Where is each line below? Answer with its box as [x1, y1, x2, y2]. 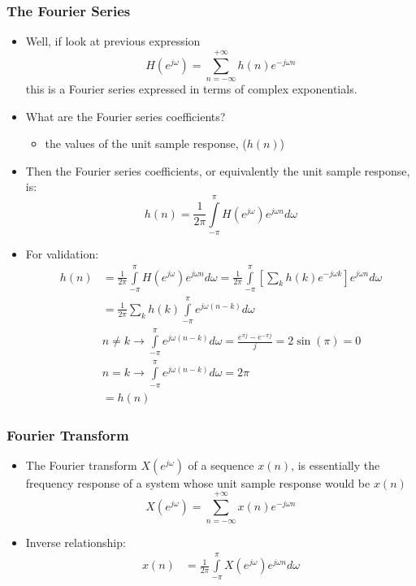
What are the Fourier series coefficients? [25, 107, 226, 124]
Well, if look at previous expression [25, 33, 201, 50]
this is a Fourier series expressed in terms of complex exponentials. [25, 80, 357, 97]
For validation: [25, 245, 99, 263]
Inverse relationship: [25, 533, 126, 550]
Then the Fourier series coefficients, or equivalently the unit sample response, [25, 162, 410, 179]
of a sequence [188, 456, 254, 473]
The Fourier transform [25, 456, 137, 473]
